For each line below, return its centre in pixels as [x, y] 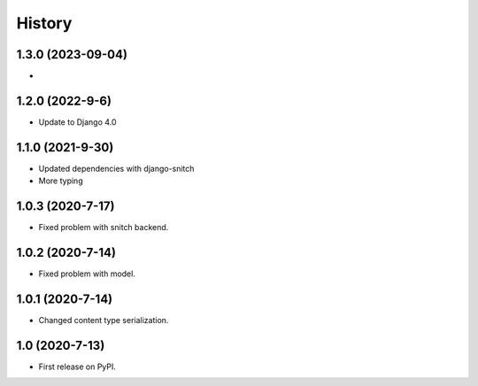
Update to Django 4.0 [77, 122]
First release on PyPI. [77, 367]
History [44, 23]
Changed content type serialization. [104, 320]
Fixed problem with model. [87, 274]
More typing [61, 181]
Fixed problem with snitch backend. [104, 228]
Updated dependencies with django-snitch [116, 168]
